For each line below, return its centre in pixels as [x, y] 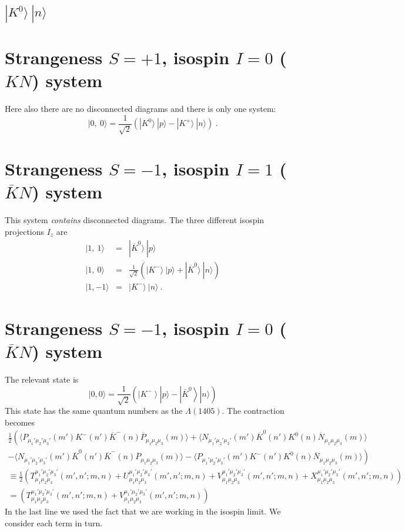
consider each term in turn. [54, 522]
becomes [20, 422]
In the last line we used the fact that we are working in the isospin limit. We [143, 511]
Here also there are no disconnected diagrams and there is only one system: [140, 108]
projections [25, 231]
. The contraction [253, 410]
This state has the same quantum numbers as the [94, 410]
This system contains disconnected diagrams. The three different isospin [135, 220]
